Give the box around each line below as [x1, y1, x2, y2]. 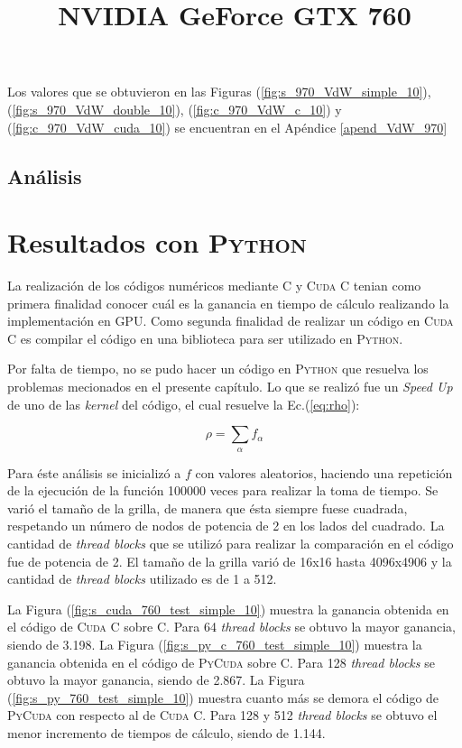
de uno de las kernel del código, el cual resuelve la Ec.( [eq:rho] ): [7, 394, 360, 413]
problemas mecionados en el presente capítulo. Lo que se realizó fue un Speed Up [7, 377, 453, 396]
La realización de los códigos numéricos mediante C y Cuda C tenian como [7, 276, 421, 295]
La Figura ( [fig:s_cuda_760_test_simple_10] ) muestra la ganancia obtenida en [7, 599, 449, 618]
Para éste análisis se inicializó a [7, 463, 181, 482]
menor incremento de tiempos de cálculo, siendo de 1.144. [7, 723, 326, 742]
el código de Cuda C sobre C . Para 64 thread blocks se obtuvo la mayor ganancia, [7, 617, 456, 636]
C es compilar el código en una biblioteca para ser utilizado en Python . [7, 328, 403, 347]
